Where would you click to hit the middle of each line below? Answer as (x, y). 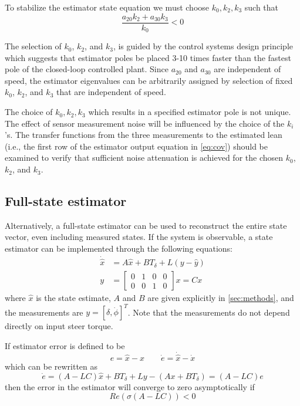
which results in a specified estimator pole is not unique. (190, 112)
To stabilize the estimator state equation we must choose (107, 7)
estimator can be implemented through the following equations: (119, 248)
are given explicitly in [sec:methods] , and (221, 298)
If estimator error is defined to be (65, 345)
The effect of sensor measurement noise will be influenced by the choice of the (145, 123)
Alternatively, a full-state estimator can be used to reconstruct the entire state (146, 225)
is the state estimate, (73, 298)
